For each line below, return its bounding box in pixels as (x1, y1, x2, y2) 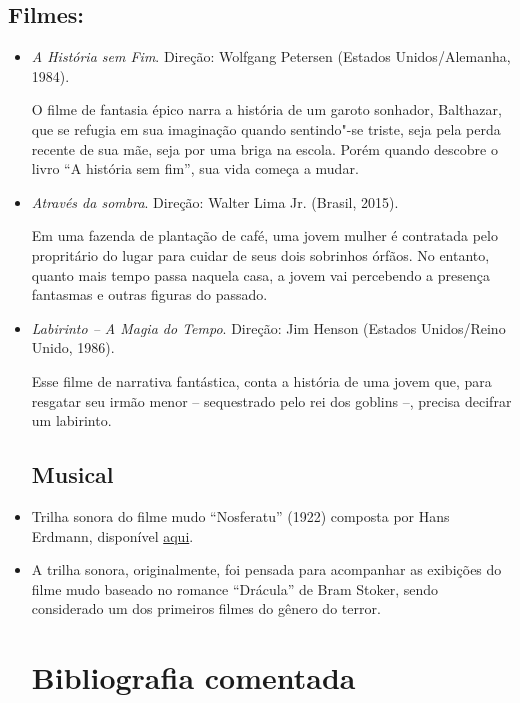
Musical (31, 459, 114, 490)
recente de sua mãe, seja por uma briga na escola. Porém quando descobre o (31, 138, 498, 159)
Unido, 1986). (31, 337, 115, 358)
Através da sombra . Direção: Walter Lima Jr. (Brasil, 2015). (31, 191, 399, 212)
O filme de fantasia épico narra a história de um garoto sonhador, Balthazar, (31, 99, 502, 120)
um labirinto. (31, 410, 112, 431)
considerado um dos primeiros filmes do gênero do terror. (31, 598, 381, 619)
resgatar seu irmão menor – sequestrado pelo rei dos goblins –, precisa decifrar (31, 390, 512, 411)
